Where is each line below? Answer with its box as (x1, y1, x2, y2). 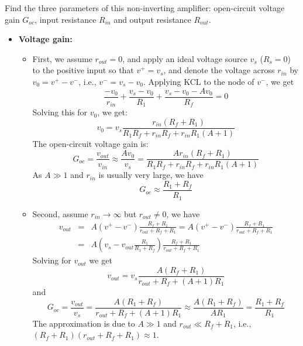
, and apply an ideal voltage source (122, 52, 247, 64)
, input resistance (35, 13, 97, 25)
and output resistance (113, 13, 191, 25)
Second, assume (32, 207, 88, 220)
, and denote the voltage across (163, 64, 275, 76)
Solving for (32, 254, 71, 266)
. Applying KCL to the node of (143, 75, 254, 87)
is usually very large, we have (98, 169, 204, 181)
